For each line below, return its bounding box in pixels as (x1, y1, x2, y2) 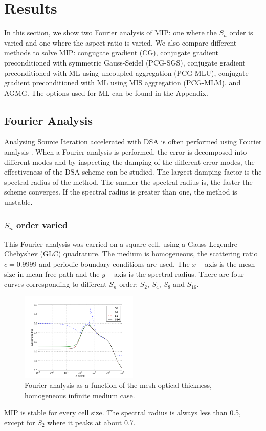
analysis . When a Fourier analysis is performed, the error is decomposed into (4, 146, 247, 157)
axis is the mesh (205, 258, 255, 269)
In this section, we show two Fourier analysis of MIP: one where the (4, 27, 217, 38)
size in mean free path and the (4, 268, 100, 279)
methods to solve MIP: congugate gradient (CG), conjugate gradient (4, 47, 218, 58)
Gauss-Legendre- (188, 238, 240, 249)
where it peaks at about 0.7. (47, 417, 136, 427)
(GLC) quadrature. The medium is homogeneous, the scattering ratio (40, 248, 258, 259)
